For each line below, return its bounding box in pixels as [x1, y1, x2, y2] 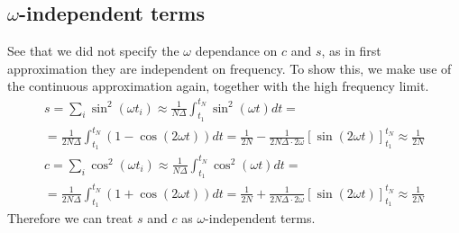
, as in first [321, 41, 381, 60]
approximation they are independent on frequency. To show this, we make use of [7, 58, 452, 77]
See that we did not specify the [7, 41, 179, 60]
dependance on [195, 41, 278, 60]
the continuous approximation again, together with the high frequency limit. [7, 76, 429, 95]
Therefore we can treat [7, 208, 133, 227]
